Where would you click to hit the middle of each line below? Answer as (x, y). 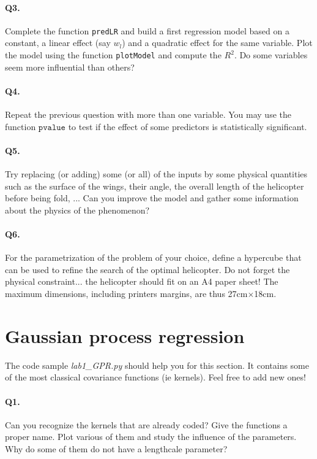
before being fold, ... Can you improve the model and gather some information (152, 198)
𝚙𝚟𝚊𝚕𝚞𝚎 (52, 127)
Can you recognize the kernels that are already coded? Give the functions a (146, 424)
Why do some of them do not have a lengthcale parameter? (116, 448)
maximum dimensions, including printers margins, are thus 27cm (126, 294)
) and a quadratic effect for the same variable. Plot (217, 43)
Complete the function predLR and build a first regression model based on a (147, 30)
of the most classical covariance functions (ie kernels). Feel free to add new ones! (155, 377)
